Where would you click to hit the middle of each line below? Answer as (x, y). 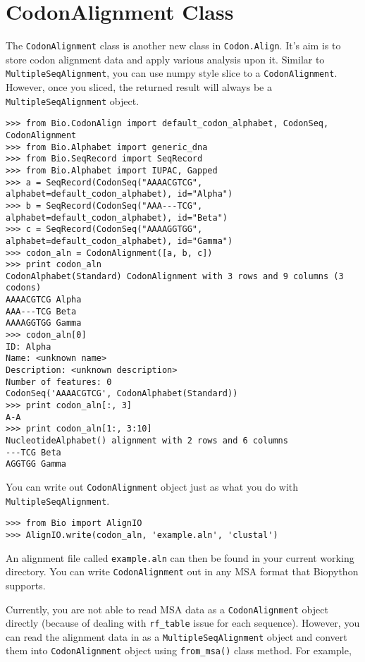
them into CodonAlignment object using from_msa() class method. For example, (179, 650)
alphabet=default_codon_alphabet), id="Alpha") (119, 194)
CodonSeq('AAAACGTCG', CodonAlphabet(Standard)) (122, 394)
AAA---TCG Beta (41, 311)
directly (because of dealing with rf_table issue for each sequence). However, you (183, 623)
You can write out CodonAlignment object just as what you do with (152, 486)
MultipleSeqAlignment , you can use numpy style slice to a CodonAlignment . (172, 73)
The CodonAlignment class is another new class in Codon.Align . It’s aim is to (173, 45)
